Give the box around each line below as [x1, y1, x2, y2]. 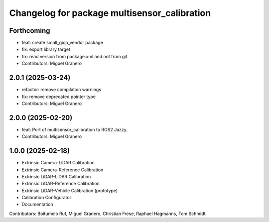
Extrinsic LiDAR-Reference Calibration [21, 181, 100, 187]
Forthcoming [9, 26, 50, 35]
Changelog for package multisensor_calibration [9, 7, 211, 18]
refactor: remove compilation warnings [21, 87, 102, 93]
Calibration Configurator [21, 195, 72, 201]
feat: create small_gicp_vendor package [21, 40, 103, 46]
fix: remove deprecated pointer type [21, 94, 96, 100]
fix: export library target [21, 46, 71, 52]
